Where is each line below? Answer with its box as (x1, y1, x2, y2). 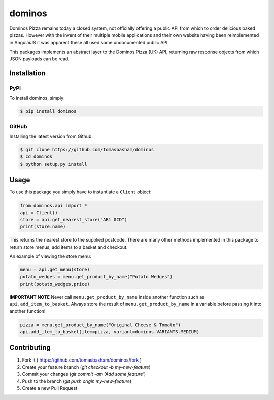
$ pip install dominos (20, 109, 77, 114)
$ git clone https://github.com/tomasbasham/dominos (20, 147, 154, 152)
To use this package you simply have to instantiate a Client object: (9, 189, 152, 195)
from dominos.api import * (20, 203, 87, 209)
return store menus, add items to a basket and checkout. (9, 244, 128, 250)
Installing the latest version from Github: (9, 133, 93, 139)
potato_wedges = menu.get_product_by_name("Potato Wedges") (20, 274, 173, 279)
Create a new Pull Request (22, 385, 78, 391)
